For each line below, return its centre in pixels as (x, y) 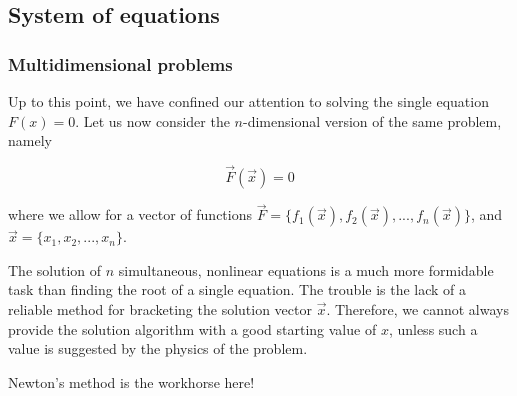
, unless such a (433, 328)
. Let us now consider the (152, 120)
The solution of (55, 269)
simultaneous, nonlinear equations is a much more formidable (306, 269)
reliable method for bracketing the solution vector (160, 309)
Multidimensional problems (120, 63)
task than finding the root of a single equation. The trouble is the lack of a (237, 289)
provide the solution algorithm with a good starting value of (192, 328)
